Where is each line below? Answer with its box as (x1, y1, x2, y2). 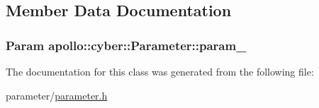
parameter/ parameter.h (6, 88, 108, 102)
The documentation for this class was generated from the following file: (6, 64, 314, 78)
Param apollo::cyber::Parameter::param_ (6, 36, 247, 54)
